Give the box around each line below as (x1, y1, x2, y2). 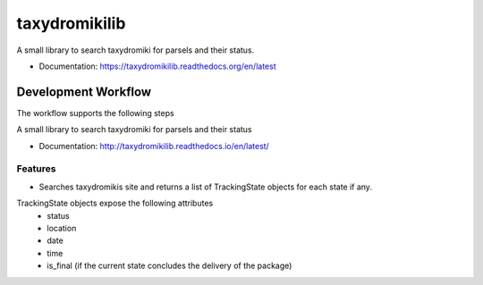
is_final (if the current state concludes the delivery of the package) (47, 260, 292, 272)
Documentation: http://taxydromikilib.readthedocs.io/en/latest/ (38, 140, 270, 151)
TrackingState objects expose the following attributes (16, 197, 214, 209)
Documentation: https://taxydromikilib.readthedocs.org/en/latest (38, 61, 276, 71)
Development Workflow (16, 84, 152, 99)
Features (16, 163, 56, 175)
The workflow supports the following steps (16, 107, 174, 118)
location (47, 222, 77, 233)
